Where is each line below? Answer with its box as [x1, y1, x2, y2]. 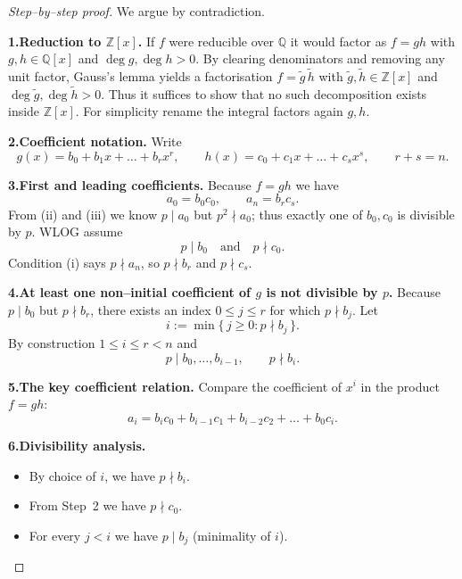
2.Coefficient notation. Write [8, 132, 182, 150]
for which [269, 301, 321, 319]
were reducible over [169, 31, 275, 50]
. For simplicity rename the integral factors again [75, 102, 343, 120]
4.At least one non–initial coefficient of [8, 283, 252, 302]
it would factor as [290, 31, 387, 50]
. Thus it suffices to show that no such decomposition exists [101, 84, 427, 103]
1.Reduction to [8, 31, 102, 50]
